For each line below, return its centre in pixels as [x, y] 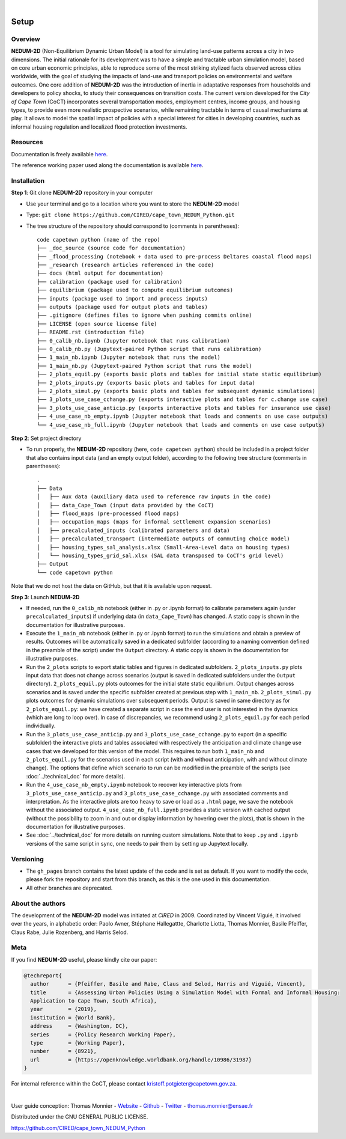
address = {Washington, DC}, [79, 1026]
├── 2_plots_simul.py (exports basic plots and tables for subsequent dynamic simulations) [176, 391]
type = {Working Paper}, [78, 1043]
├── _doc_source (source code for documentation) [111, 248]
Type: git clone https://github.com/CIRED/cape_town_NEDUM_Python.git [130, 215]
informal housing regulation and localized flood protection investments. [99, 127]
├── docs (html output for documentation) [100, 273]
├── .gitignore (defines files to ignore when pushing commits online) [144, 315]
